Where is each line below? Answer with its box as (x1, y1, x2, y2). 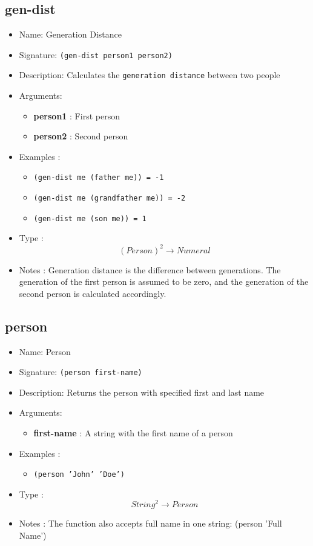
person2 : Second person (33, 130, 128, 142)
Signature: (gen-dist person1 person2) (19, 48, 173, 61)
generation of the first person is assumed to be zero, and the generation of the (19, 275, 309, 288)
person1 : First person (33, 109, 120, 122)
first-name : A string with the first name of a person (33, 426, 233, 439)
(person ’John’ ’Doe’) (33, 470, 125, 479)
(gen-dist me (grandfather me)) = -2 (33, 194, 186, 203)
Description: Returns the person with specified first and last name (19, 385, 265, 398)
